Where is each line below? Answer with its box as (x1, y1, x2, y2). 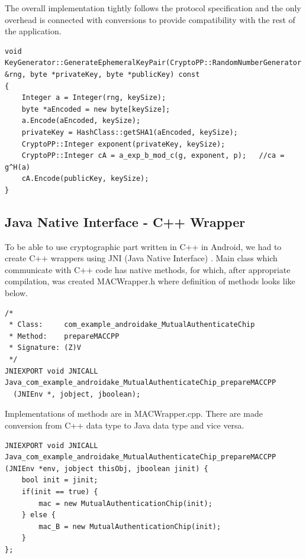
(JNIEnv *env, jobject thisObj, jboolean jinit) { (5, 464, 208, 473)
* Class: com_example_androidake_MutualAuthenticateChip (9, 320, 255, 329)
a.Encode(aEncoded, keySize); (21, 116, 141, 125)
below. (5, 287, 28, 299)
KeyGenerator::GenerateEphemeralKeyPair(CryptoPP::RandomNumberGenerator (5, 59, 302, 67)
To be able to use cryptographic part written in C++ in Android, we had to (5, 240, 282, 252)
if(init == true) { (21, 487, 98, 496)
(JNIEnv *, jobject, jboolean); (13, 390, 141, 398)
